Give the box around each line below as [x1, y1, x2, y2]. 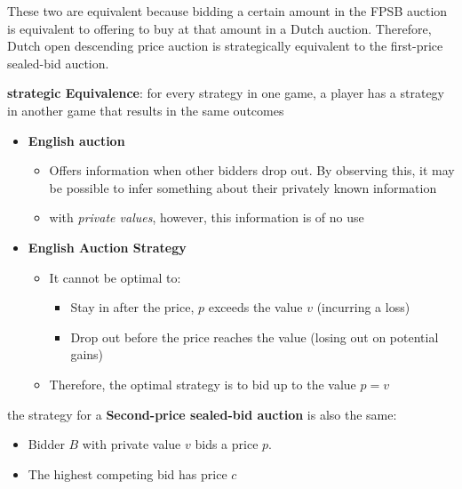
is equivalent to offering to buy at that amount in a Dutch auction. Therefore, [7, 19, 432, 37]
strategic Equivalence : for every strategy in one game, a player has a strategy [7, 84, 444, 102]
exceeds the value [208, 298, 303, 317]
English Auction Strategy [28, 237, 187, 256]
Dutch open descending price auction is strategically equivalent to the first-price [7, 36, 443, 55]
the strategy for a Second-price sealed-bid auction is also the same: [7, 405, 397, 423]
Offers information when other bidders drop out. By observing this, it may [49, 161, 455, 180]
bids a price [195, 435, 259, 453]
